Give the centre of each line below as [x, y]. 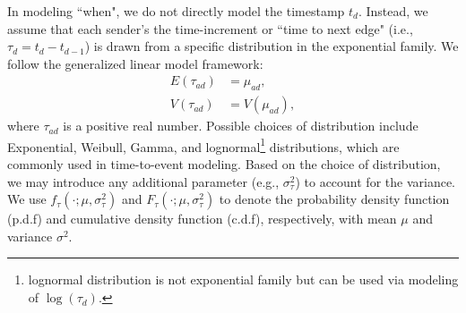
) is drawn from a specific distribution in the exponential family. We [272, 46]
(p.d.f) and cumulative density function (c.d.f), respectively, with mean [202, 219]
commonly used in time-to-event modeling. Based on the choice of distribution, [224, 164]
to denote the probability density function [334, 199]
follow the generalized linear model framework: [135, 63]
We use [27, 199]
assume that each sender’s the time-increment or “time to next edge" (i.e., [210, 28]
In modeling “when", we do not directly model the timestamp [176, 11]
